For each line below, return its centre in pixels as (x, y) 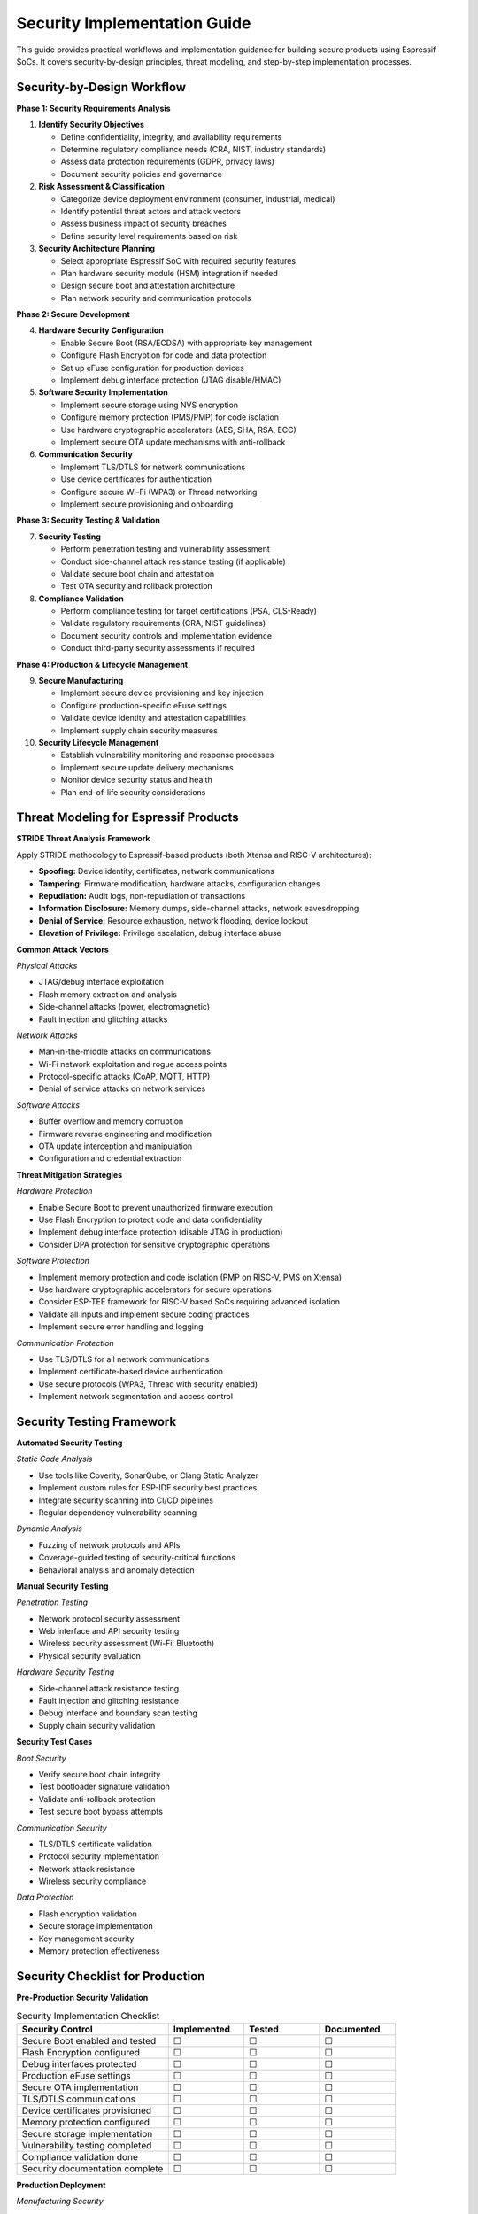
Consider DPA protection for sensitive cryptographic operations (154, 1244)
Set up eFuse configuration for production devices (153, 368)
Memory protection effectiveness (99, 1951)
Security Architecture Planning (96, 249)
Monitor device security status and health (136, 780)
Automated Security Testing (69, 1443)
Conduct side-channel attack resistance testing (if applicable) (173, 561)
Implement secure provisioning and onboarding (147, 504)
